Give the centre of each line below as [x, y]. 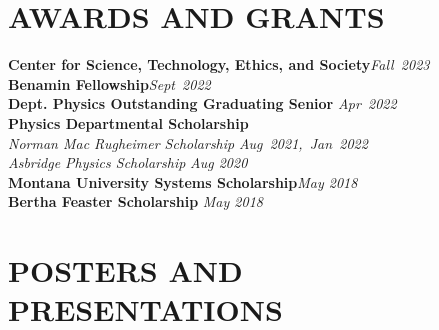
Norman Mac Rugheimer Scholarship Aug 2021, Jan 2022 [188, 142]
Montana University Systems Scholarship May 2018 [183, 181]
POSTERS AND [125, 270]
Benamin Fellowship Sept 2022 [109, 83]
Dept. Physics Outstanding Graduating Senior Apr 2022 [202, 103]
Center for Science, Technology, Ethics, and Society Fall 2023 [219, 64]
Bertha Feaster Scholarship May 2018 [135, 201]
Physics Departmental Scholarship [128, 122]
